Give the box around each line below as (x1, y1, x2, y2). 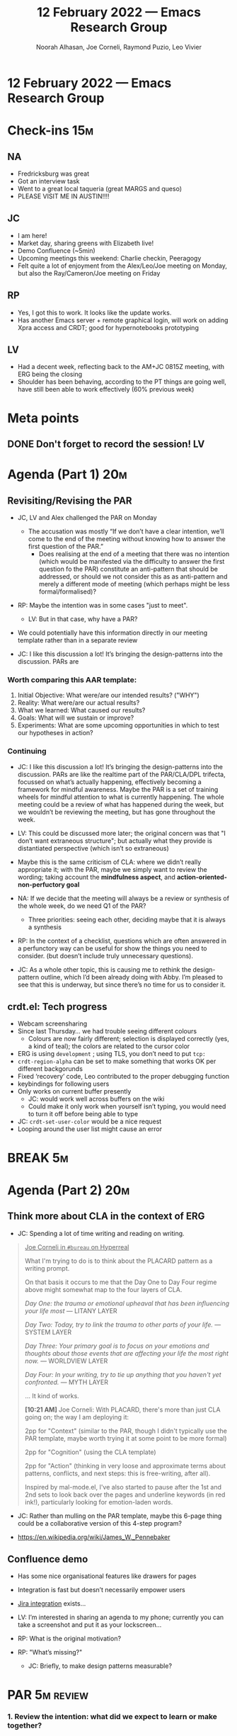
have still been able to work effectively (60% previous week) (17, 385, 195, 394)
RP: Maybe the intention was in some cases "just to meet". (17, 601, 188, 609)
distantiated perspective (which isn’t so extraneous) (17, 844, 170, 852)
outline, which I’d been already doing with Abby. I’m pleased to (40, 972, 223, 981)
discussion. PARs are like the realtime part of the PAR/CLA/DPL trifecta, (17, 770, 226, 778)
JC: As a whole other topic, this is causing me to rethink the (17, 965, 192, 974)
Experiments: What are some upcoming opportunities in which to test (17, 721, 219, 730)
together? (7, 1720, 42, 1730)
